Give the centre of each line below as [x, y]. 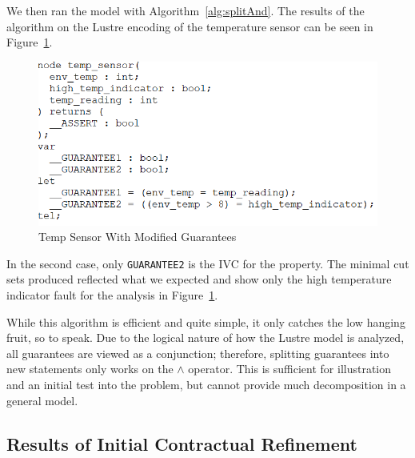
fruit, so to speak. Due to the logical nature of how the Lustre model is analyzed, [206, 337]
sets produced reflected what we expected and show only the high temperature [199, 279]
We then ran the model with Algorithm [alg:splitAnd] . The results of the [186, 10]
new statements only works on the [90, 369]
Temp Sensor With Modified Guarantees [138, 237]
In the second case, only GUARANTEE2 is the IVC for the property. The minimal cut [208, 263]
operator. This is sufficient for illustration [290, 369]
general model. [42, 400]
